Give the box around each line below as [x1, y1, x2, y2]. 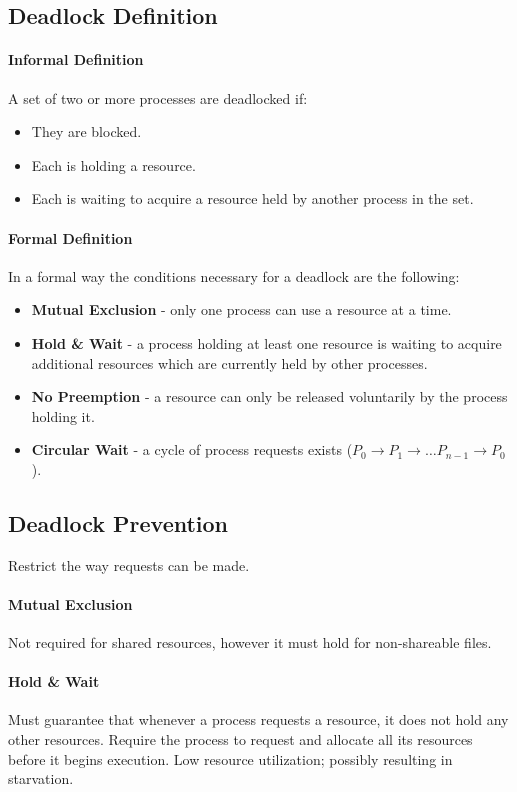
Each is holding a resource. [31, 154, 196, 175]
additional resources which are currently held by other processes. [31, 352, 428, 373]
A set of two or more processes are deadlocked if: [8, 87, 308, 108]
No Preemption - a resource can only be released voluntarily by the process [31, 386, 508, 407]
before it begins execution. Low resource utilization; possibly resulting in [8, 748, 453, 769]
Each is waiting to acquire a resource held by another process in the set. [31, 188, 474, 209]
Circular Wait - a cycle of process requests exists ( [31, 439, 353, 460]
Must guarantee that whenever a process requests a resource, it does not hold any [8, 709, 509, 730]
